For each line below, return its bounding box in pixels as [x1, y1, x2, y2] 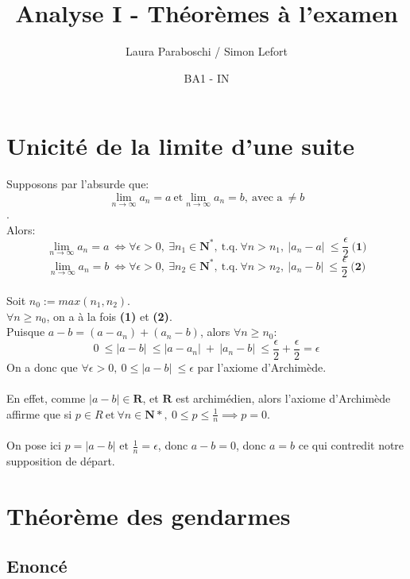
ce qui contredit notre [298, 437, 404, 454]
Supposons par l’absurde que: [6, 176, 149, 192]
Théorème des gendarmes [6, 499, 291, 531]
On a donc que [6, 358, 78, 375]
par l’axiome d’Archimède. [197, 358, 327, 375]
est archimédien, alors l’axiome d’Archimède [176, 390, 391, 406]
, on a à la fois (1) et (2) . [46, 307, 172, 324]
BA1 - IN [184, 69, 230, 86]
